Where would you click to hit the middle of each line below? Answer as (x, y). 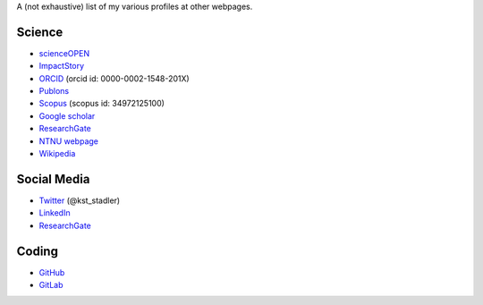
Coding (37, 251)
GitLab (51, 285)
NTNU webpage (68, 141)
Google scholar (67, 115)
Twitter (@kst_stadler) (80, 200)
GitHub (52, 272)
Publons (54, 91)
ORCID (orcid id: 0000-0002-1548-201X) (114, 78)
